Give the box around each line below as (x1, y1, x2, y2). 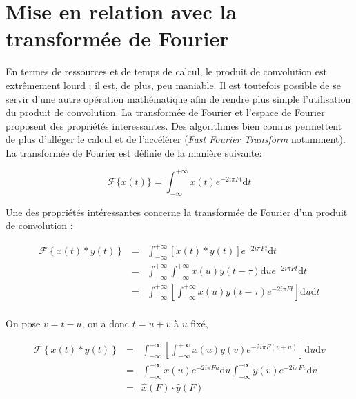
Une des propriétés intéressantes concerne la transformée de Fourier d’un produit (6, 204, 348, 219)
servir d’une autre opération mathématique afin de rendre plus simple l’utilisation (6, 91, 351, 106)
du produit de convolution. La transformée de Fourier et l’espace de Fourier (6, 105, 325, 119)
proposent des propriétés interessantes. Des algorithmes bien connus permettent (6, 118, 342, 133)
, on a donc (81, 315, 130, 330)
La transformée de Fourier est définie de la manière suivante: (6, 145, 262, 159)
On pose (6, 315, 41, 330)
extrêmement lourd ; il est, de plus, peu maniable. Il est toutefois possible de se (6, 77, 341, 92)
